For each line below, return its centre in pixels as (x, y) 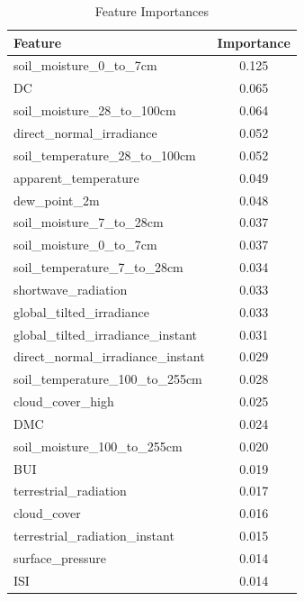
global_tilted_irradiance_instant (105, 334)
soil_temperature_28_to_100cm (105, 155)
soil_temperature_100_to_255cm (108, 379)
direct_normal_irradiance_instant (109, 356)
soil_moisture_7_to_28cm (89, 222)
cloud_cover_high (64, 401)
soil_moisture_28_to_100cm (95, 110)
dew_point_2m (57, 200)
